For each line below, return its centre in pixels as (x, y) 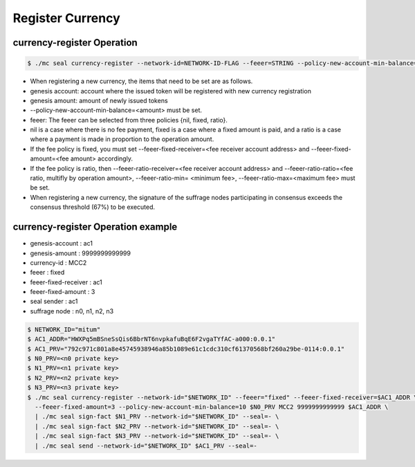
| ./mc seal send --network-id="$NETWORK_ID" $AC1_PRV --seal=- (146, 446)
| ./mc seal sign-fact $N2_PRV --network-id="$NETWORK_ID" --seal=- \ (157, 426)
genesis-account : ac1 (62, 244)
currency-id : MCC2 (58, 262)
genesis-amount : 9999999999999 (81, 253)
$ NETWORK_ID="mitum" (64, 329)
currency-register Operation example (95, 227)
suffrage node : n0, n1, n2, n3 (72, 311)
